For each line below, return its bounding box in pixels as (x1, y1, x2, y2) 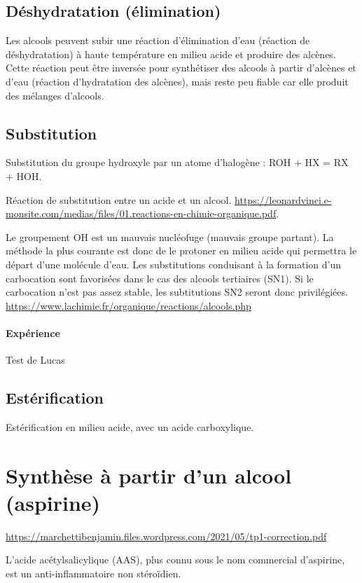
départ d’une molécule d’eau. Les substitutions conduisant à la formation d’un (6, 256, 342, 271)
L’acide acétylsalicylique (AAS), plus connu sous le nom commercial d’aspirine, (6, 552, 345, 567)
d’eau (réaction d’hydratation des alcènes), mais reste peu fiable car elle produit (6, 74, 349, 88)
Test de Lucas (6, 352, 65, 367)
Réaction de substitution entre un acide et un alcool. (6, 192, 232, 207)
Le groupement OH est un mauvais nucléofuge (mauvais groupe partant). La (6, 229, 334, 244)
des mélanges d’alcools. (6, 88, 104, 102)
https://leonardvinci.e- (235, 192, 332, 207)
